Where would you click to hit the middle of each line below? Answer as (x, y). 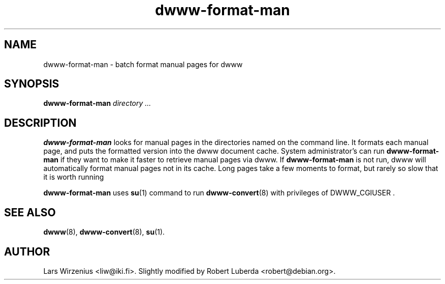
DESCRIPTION (40, 123)
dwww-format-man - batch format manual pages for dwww (143, 64)
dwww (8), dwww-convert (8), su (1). (104, 232)
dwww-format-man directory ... (97, 103)
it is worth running (74, 177)
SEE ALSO (30, 212)
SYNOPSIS (32, 84)
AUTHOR (27, 251)
